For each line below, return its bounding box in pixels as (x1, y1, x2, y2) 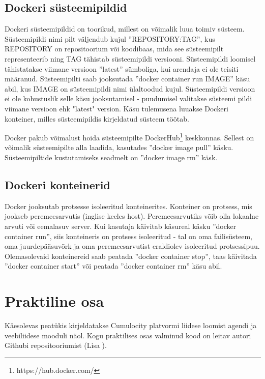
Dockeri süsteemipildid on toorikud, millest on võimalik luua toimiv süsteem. (5, 23, 245, 34)
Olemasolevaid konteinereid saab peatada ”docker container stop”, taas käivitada (5, 250, 257, 261)
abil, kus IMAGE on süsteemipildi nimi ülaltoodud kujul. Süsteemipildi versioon (5, 83, 255, 94)
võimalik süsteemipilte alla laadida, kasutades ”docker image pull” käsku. (5, 142, 233, 153)
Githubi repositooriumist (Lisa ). (5, 340, 107, 351)
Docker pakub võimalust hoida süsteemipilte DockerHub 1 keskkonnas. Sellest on (5, 131, 254, 142)
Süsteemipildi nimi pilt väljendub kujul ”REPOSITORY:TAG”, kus (5, 33, 215, 44)
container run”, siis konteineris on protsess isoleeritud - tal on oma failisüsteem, (5, 230, 252, 241)
